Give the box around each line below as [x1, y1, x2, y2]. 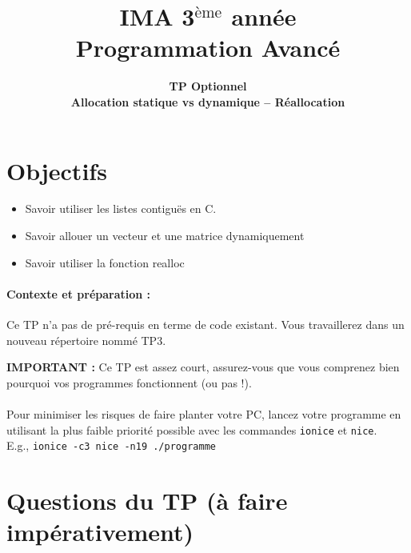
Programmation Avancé [75, 31, 341, 64]
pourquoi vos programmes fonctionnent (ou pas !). [6, 374, 252, 391]
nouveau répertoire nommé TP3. [6, 331, 166, 348]
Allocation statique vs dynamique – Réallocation [70, 93, 345, 110]
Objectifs [6, 154, 107, 186]
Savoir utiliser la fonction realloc [25, 254, 185, 270]
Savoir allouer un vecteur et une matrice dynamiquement [25, 227, 305, 244]
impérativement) [6, 515, 194, 548]
